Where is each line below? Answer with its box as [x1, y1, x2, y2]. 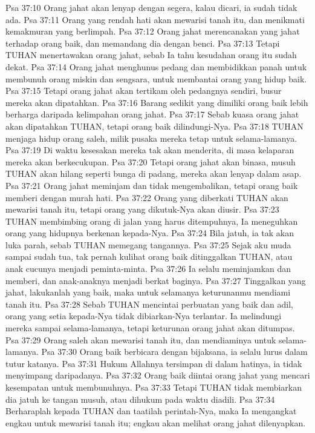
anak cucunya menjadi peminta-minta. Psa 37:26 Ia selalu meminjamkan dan [5, 262, 291, 275]
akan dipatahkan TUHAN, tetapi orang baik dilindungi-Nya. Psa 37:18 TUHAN [5, 119, 304, 132]
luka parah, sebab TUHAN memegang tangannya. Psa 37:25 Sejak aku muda [5, 238, 291, 251]
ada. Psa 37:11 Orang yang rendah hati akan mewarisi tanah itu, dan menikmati [5, 13, 305, 25]
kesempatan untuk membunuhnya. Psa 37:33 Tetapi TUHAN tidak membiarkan [5, 381, 302, 393]
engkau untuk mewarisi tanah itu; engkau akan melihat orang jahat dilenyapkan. [5, 416, 306, 429]
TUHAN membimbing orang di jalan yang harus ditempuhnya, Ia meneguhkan [5, 214, 298, 227]
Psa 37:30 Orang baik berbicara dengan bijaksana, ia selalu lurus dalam [41, 345, 308, 358]
